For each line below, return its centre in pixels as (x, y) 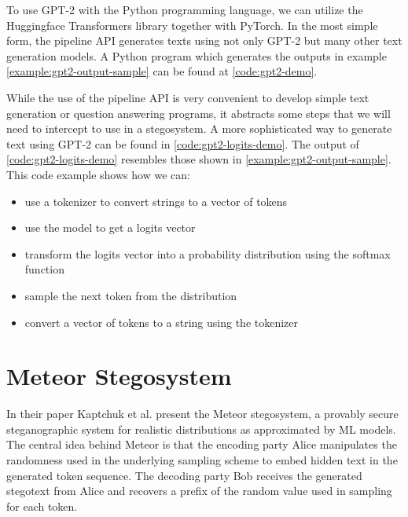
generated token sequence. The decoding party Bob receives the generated (184, 475)
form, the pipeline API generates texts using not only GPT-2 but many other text (204, 40)
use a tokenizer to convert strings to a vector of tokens (156, 201)
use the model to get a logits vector (110, 227)
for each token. (42, 506)
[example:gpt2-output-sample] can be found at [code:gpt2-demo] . (162, 71)
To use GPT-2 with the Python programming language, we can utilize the (185, 9)
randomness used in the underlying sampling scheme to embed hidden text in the (202, 460)
